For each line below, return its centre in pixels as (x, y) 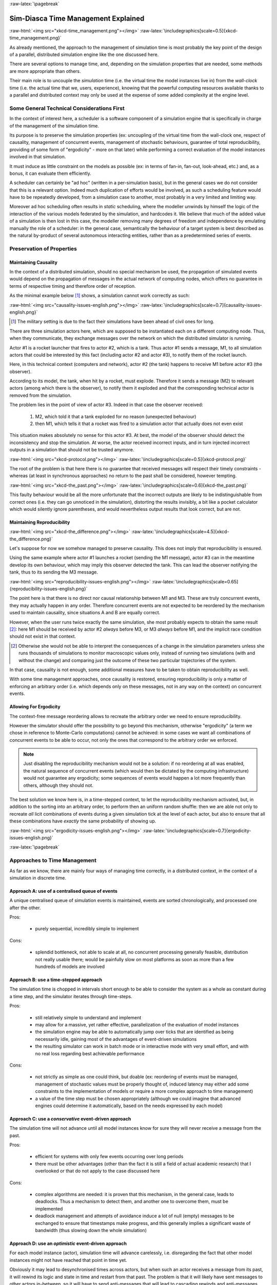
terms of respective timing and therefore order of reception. (73, 286)
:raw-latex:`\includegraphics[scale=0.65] (195, 581)
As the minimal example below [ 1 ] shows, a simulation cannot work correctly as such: (100, 296)
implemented (49, 1208)
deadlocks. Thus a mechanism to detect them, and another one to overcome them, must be (132, 1201)
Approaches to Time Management (53, 860)
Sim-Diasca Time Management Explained (77, 18)
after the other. (25, 908)
